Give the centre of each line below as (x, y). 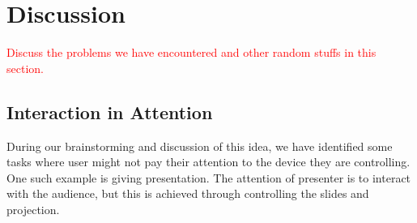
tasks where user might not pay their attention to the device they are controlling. (208, 162)
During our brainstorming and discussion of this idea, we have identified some (200, 146)
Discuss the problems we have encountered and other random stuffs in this (191, 52)
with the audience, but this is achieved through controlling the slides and (188, 193)
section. (25, 68)
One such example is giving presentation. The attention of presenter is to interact (209, 177)
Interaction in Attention (110, 111)
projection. (33, 209)
